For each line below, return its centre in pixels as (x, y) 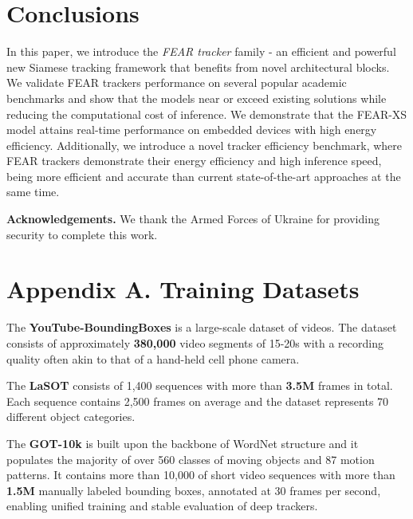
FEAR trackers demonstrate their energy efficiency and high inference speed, (194, 161)
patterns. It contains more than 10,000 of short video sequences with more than (201, 475)
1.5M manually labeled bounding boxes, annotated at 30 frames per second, (194, 490)
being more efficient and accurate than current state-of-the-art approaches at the (204, 176)
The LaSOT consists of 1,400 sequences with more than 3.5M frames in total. (200, 385)
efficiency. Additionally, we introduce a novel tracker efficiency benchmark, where (205, 145)
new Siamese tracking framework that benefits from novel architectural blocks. (198, 67)
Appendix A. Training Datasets (183, 289)
